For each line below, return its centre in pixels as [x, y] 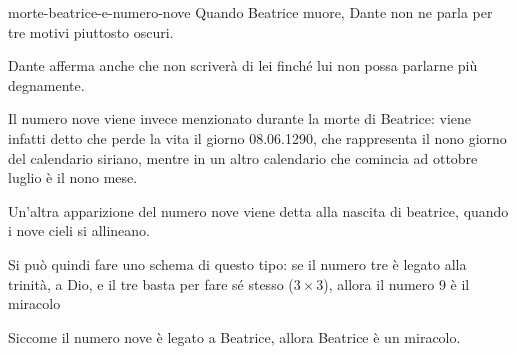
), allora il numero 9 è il [396, 283]
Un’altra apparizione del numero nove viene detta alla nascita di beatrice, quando [258, 210]
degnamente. [46, 84]
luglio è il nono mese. [73, 177]
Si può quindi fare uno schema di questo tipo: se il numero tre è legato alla [237, 263]
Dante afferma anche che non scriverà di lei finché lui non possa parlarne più [243, 65]
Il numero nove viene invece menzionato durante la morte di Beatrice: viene [240, 118]
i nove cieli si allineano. [79, 230]
